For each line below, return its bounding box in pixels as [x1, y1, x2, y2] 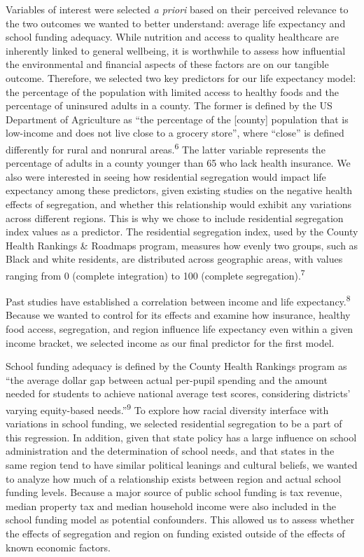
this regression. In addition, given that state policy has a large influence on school [6, 429, 357, 444]
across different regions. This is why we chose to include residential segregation [6, 210, 344, 225]
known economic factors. [6, 539, 111, 554]
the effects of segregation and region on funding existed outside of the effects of [6, 526, 345, 540]
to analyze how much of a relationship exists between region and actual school [6, 471, 342, 486]
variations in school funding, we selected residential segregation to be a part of [6, 416, 342, 431]
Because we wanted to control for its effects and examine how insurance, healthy [6, 308, 351, 322]
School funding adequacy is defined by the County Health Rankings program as [6, 359, 347, 373]
